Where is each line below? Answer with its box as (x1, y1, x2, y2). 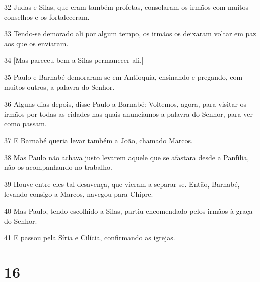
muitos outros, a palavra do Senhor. (4, 81, 115, 92)
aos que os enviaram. (4, 38, 69, 48)
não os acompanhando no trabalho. (4, 162, 112, 172)
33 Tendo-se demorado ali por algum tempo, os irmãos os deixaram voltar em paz (4, 28, 256, 39)
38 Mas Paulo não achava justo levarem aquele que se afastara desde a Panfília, (4, 152, 249, 162)
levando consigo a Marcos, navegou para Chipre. (4, 189, 153, 199)
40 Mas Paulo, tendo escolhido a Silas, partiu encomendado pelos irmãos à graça (4, 205, 253, 216)
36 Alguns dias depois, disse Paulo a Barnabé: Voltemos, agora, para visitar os (4, 99, 247, 109)
